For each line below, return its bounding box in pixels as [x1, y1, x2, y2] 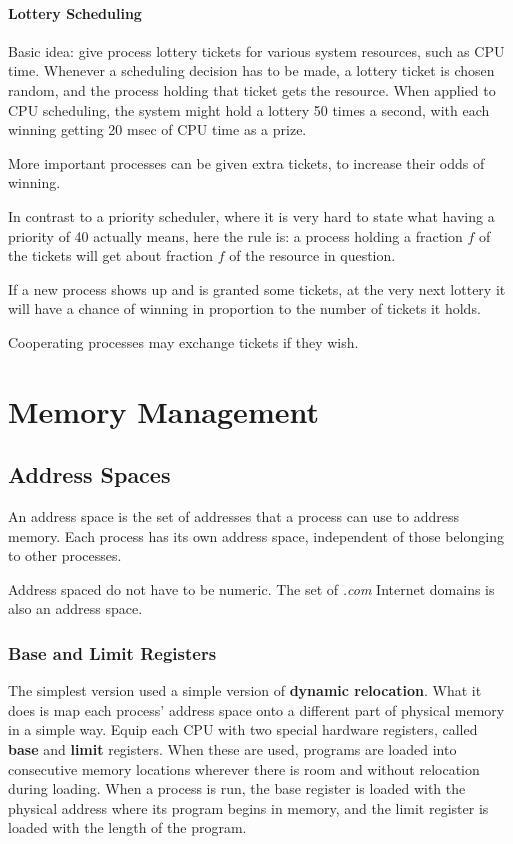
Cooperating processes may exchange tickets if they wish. [8, 331, 359, 352]
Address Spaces [8, 459, 171, 490]
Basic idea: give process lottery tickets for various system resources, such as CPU [8, 40, 505, 61]
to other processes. [8, 545, 122, 566]
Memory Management [8, 390, 319, 431]
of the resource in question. [229, 245, 396, 266]
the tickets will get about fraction [8, 245, 214, 266]
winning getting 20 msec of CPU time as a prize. [8, 119, 307, 140]
